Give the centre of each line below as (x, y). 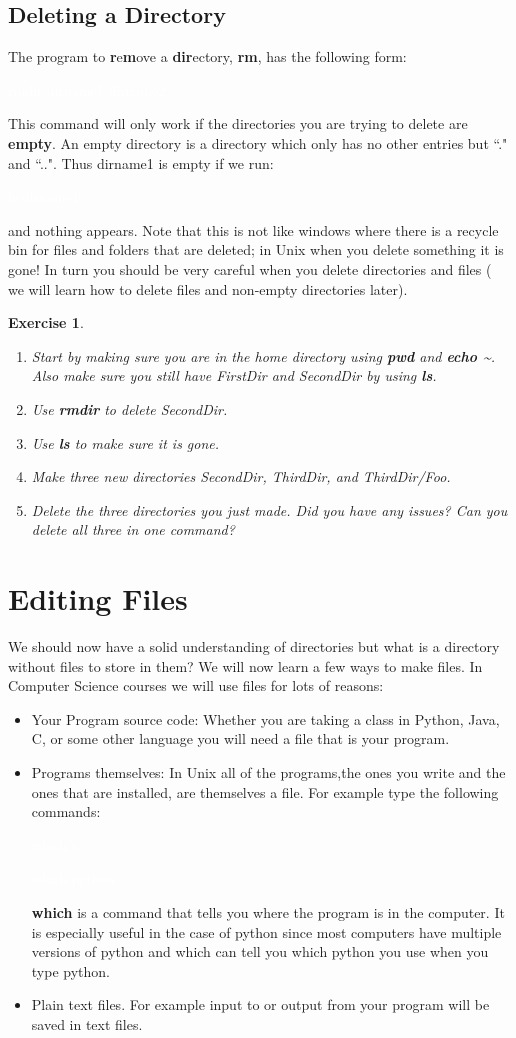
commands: (66, 811)
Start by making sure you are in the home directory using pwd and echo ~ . (263, 355)
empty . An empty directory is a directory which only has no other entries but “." (258, 142)
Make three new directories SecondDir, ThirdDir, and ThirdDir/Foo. (241, 476)
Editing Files (98, 598)
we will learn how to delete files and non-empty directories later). (208, 288)
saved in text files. (87, 1023)
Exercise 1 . (46, 322)
